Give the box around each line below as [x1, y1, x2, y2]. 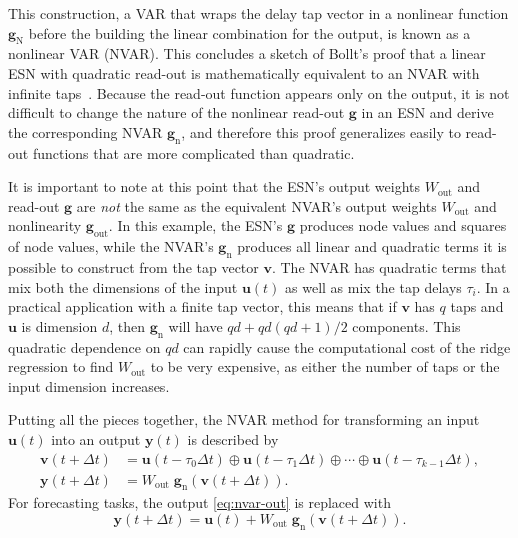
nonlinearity [8, 215, 82, 236]
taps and [450, 296, 504, 317]
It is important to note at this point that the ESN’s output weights [8, 176, 421, 197]
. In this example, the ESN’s [108, 215, 283, 236]
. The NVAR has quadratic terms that [271, 256, 507, 277]
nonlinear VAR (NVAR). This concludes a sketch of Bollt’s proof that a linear [8, 43, 486, 64]
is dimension [21, 315, 98, 336]
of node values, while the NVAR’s [8, 236, 214, 257]
